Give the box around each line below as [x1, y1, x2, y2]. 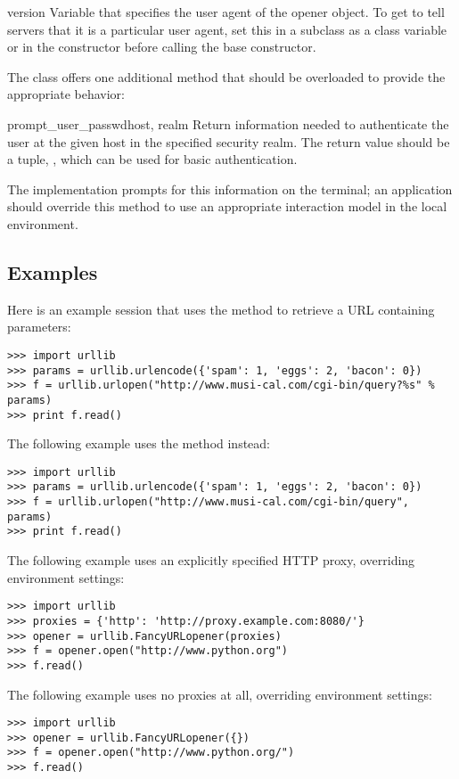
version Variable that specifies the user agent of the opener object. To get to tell [7, 3, 445, 20]
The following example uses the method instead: [7, 434, 270, 453]
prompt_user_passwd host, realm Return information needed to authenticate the [7, 114, 449, 133]
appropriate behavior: [7, 85, 125, 103]
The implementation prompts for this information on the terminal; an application [7, 179, 453, 198]
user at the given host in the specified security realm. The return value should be [7, 132, 450, 151]
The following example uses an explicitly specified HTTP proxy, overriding [7, 551, 415, 570]
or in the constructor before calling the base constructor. [7, 37, 316, 56]
